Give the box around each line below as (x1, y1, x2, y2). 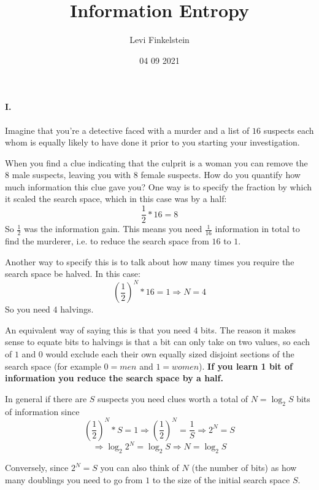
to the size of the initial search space (152, 473, 290, 486)
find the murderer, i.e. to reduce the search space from (5, 234, 209, 247)
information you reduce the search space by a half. (5, 371, 223, 384)
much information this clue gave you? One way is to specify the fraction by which (5, 180, 312, 193)
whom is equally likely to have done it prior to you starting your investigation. (5, 136, 300, 149)
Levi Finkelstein (129, 33, 190, 46)
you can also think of (100, 461, 179, 473)
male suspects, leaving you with (12, 168, 131, 181)
